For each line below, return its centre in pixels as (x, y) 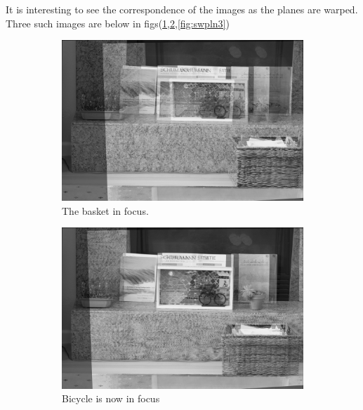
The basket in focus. (105, 210)
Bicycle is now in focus (111, 398)
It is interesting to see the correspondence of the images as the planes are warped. (182, 9)
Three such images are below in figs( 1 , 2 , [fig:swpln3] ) (118, 23)
